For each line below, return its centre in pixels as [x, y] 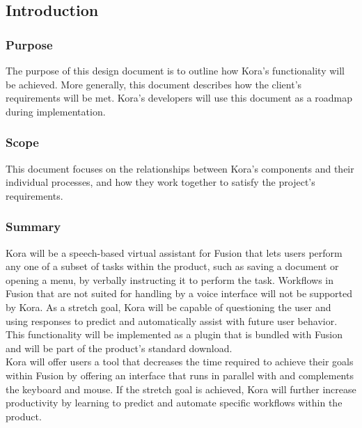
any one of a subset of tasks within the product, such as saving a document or [172, 266]
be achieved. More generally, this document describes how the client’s [154, 84]
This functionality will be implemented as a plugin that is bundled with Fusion [174, 334]
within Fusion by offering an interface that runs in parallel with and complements [180, 375]
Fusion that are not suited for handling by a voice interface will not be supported [179, 293]
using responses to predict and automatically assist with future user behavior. [172, 320]
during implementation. [56, 111]
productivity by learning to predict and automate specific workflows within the [174, 403]
